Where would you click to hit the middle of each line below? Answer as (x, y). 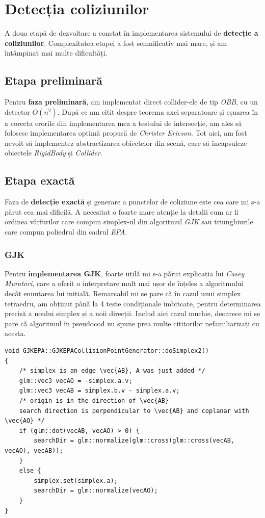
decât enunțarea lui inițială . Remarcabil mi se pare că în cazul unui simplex (123, 293)
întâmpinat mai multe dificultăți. (56, 53)
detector (17, 111)
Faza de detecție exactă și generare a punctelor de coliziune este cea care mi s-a (132, 202)
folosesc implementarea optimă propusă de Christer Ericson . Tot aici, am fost (126, 133)
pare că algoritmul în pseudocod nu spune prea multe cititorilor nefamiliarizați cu (132, 323)
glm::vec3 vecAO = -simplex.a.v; (76, 381)
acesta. (15, 333)
